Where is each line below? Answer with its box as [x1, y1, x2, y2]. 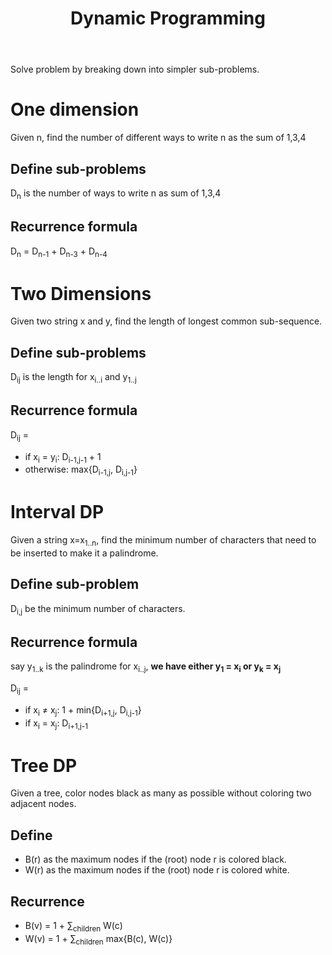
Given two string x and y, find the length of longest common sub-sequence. [10, 315, 323, 327]
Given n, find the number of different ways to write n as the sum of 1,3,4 [10, 132, 307, 144]
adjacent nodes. [10, 798, 77, 810]
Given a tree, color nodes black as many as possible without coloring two [10, 787, 312, 799]
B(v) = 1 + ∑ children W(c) [24, 920, 123, 934]
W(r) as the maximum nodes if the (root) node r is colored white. [24, 864, 290, 876]
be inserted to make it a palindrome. [10, 547, 159, 559]
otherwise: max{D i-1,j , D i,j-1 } [24, 463, 138, 478]
